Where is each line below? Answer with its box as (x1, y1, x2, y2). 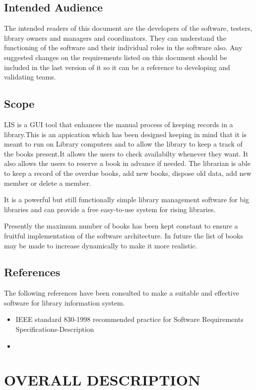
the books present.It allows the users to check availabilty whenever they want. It (4, 148, 249, 158)
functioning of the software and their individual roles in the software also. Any (4, 42, 243, 53)
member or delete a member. (4, 177, 91, 188)
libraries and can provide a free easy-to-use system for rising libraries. (4, 204, 216, 214)
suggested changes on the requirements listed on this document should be (4, 52, 227, 62)
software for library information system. (4, 297, 125, 308)
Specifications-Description (15, 324, 94, 334)
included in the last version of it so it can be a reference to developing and (4, 62, 230, 72)
